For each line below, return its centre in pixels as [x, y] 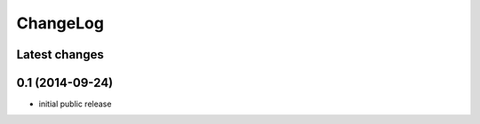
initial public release [75, 104]
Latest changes [60, 54]
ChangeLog [60, 23]
